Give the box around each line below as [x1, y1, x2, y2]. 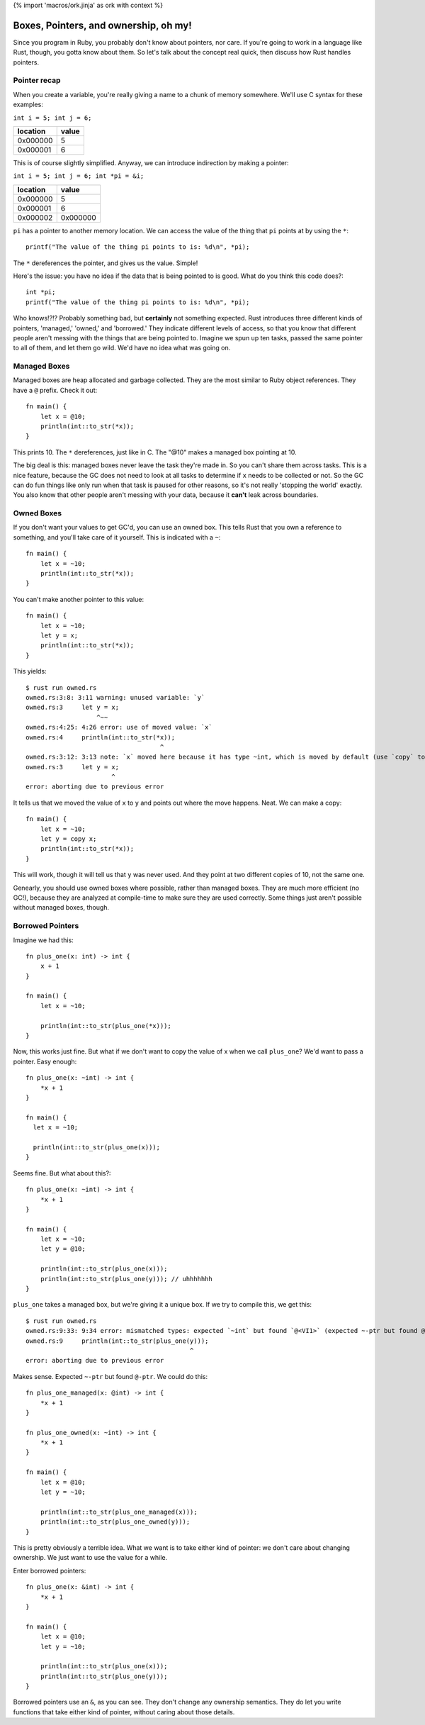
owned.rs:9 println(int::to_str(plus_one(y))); [25, 1336, 209, 1345]
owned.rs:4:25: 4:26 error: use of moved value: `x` [25, 723, 212, 732]
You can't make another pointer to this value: [13, 595, 144, 603]
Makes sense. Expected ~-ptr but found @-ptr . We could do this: [13, 1372, 208, 1380]
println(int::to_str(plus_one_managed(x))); [40, 1507, 198, 1516]
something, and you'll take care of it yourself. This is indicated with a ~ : [13, 532, 221, 542]
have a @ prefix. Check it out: [13, 386, 98, 394]
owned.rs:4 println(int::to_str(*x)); [25, 733, 176, 741]
